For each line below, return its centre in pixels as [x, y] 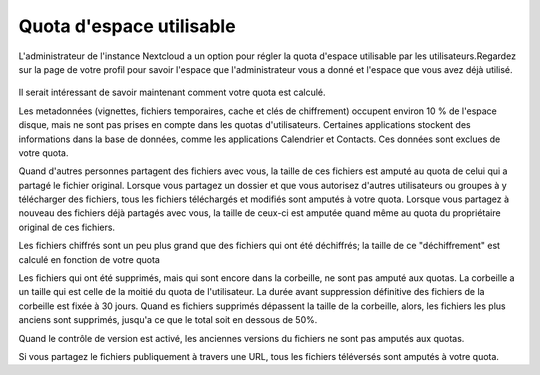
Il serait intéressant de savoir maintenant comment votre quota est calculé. [172, 92]
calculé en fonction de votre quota [89, 259]
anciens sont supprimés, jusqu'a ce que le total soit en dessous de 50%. [168, 320]
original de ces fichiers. [66, 227]
